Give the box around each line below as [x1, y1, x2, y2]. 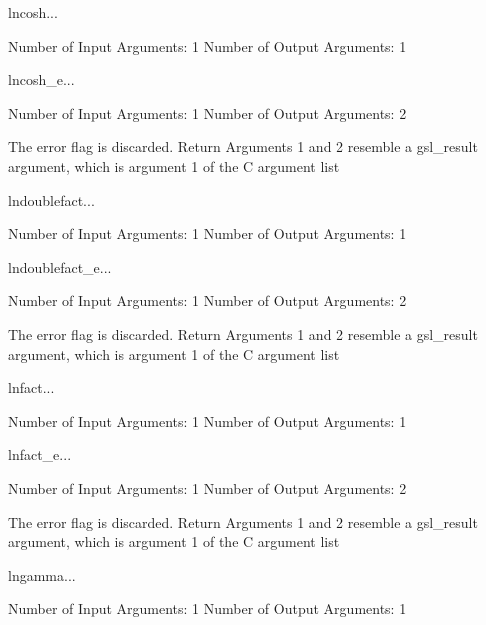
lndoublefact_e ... [8, 256, 112, 277]
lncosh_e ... [8, 69, 75, 90]
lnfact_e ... [8, 444, 72, 465]
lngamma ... [8, 564, 76, 585]
